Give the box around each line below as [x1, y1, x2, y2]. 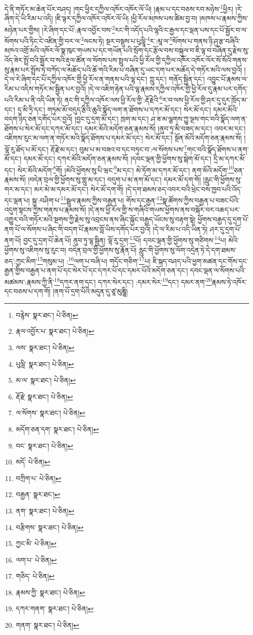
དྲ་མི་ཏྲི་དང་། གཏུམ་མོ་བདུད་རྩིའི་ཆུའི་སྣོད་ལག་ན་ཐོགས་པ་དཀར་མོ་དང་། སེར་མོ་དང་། [17, 104, 211, 114]
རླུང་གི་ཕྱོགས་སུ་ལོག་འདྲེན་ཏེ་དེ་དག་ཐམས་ [138, 244, 236, 255]
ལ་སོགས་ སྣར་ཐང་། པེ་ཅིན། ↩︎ [16, 408, 85, 418]
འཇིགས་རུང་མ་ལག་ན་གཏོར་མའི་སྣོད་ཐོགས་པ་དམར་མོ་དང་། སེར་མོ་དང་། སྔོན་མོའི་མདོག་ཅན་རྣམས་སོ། [4, 133, 242, 143]
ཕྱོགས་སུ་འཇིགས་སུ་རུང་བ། [4, 244, 67, 255]
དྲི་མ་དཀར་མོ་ [213, 154, 246, 164]
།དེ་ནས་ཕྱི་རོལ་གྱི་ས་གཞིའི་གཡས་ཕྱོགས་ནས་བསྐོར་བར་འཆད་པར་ [88, 205, 240, 215]
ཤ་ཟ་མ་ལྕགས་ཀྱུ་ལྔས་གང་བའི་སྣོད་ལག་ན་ [151, 114, 248, 124]
